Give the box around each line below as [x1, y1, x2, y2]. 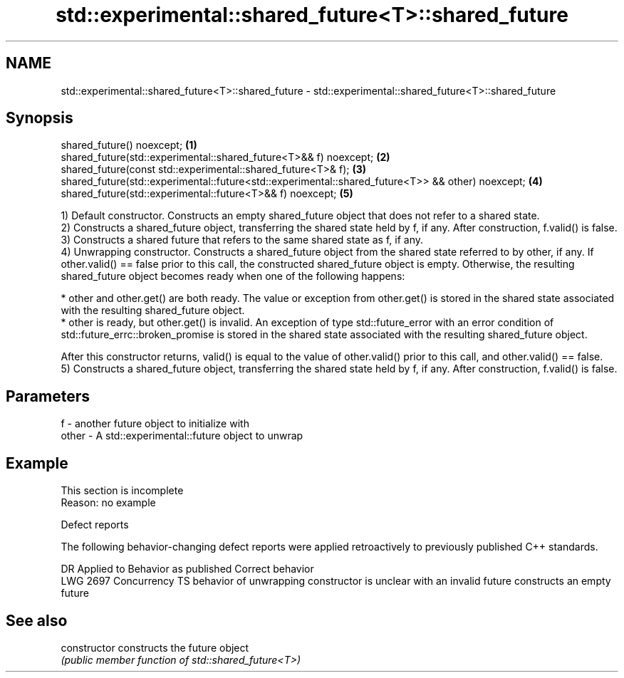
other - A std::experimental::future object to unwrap [61, 429, 303, 442]
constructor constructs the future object [61, 641, 249, 654]
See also [6, 611, 68, 630]
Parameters [6, 387, 90, 405]
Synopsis [6, 109, 73, 127]
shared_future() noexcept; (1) [61, 139, 197, 152]
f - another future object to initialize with [61, 417, 249, 430]
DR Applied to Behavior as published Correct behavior [61, 563, 314, 575]
